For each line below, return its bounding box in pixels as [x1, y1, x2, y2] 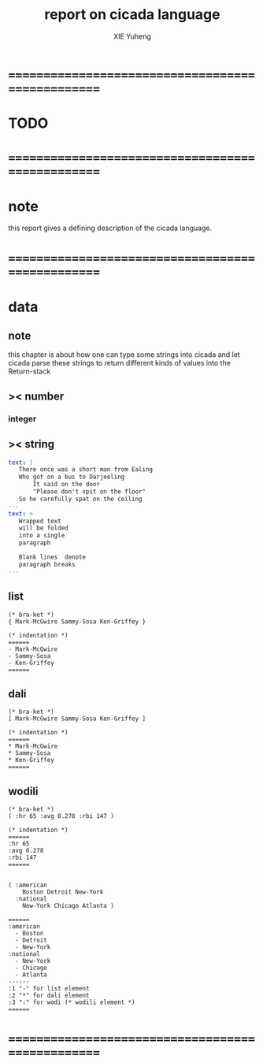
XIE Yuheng [113, 32, 152, 41]
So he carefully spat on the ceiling [18, 495, 143, 503]
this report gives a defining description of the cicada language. [8, 223, 213, 233]
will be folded [18, 524, 69, 533]
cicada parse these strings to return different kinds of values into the [8, 359, 231, 368]
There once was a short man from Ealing [18, 466, 154, 474]
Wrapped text [18, 517, 61, 525]
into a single [18, 532, 65, 540]
